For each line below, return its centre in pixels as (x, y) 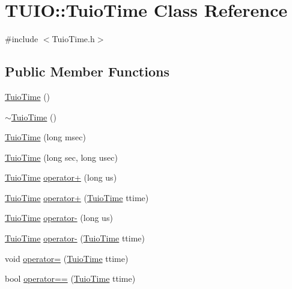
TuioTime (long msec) (46, 137)
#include (22, 39)
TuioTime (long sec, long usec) (61, 157)
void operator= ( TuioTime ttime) (67, 258)
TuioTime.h (73, 39)
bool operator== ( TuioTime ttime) (70, 278)
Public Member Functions (87, 71)
